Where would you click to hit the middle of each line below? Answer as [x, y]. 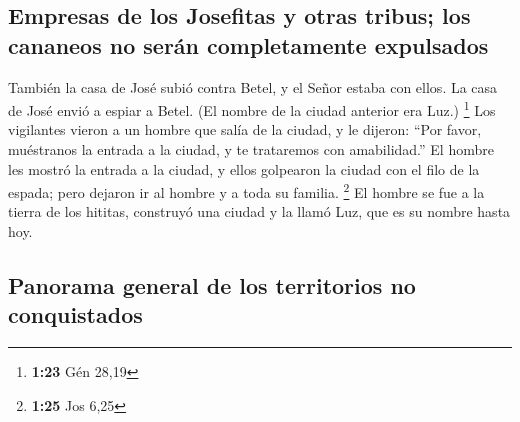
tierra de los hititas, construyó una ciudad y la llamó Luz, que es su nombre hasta [259, 211]
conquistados [75, 314]
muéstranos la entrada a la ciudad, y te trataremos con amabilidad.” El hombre [251, 149]
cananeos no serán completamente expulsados [248, 44]
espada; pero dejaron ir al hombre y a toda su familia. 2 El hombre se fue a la [246, 190]
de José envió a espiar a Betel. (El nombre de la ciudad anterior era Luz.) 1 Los [252, 108]
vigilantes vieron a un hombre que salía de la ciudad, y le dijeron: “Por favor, [245, 129]
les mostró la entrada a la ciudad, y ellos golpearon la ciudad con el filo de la [244, 168]
